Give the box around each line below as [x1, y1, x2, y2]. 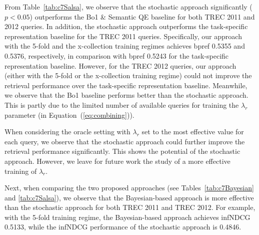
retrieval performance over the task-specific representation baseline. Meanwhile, [4, 80, 247, 90]
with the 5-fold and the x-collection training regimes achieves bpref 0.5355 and [4, 41, 245, 51]
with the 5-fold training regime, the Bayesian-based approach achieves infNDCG [4, 211, 250, 222]
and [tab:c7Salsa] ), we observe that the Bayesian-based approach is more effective [4, 192, 254, 202]
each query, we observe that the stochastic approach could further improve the [4, 136, 245, 146]
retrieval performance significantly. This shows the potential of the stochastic [4, 146, 240, 156]
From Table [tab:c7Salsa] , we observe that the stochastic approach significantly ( [4, 2, 252, 12]
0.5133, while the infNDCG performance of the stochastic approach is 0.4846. [4, 221, 241, 232]
